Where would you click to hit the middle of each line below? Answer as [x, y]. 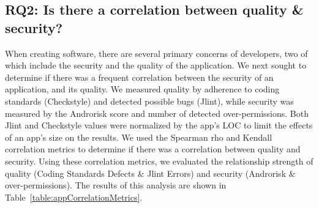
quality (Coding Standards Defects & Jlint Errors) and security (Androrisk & [150, 173]
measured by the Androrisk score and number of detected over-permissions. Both [157, 113]
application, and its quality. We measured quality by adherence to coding [142, 89]
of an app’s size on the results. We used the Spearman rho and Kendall [139, 137]
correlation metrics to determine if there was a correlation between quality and [153, 149]
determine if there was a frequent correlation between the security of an [139, 77]
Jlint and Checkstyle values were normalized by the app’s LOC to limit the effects [159, 125]
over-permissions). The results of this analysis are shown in [116, 185]
